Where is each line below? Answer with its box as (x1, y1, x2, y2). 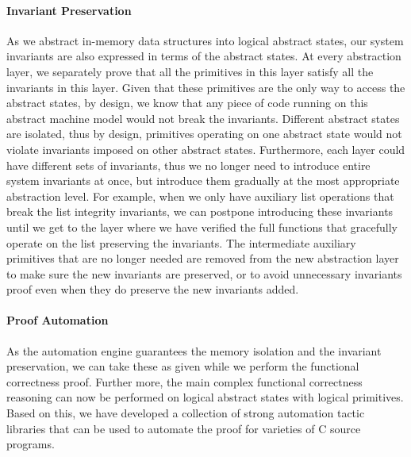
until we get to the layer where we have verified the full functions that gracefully (6, 218, 398, 235)
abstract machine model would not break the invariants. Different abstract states (6, 109, 400, 126)
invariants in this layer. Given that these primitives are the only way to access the (6, 79, 405, 95)
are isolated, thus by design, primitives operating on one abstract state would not (6, 125, 402, 142)
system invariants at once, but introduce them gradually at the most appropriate (6, 172, 400, 189)
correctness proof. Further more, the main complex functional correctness (6, 373, 363, 390)
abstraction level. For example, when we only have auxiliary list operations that (6, 187, 394, 204)
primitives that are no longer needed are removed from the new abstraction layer (6, 250, 399, 267)
